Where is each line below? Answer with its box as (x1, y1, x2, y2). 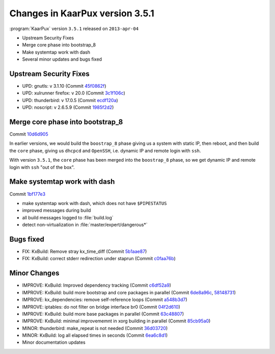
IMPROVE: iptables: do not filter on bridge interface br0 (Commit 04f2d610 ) (22, 304, 180, 310)
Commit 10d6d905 (9, 131, 48, 137)
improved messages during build (22, 207, 91, 214)
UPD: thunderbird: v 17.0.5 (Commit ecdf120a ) (22, 97, 118, 103)
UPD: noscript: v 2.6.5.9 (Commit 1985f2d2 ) (22, 105, 114, 111)
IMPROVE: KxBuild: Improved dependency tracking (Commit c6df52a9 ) (22, 282, 172, 288)
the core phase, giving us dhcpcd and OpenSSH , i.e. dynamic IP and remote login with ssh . (9, 147, 201, 154)
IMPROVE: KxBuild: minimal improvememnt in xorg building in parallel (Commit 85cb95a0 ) (22, 318, 211, 324)
